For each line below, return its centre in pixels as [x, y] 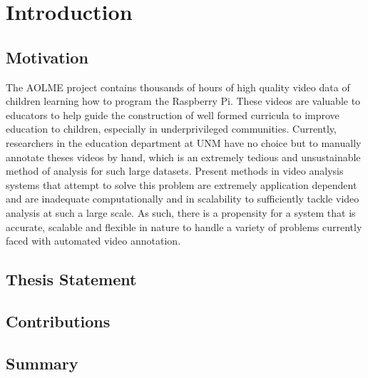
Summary [42, 363]
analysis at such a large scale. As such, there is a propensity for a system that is [181, 212]
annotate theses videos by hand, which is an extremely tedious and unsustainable [183, 157]
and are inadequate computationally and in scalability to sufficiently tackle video [183, 199]
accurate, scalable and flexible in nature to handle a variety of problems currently [184, 226]
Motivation [47, 57]
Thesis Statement [71, 279]
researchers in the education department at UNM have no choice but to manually [184, 142]
